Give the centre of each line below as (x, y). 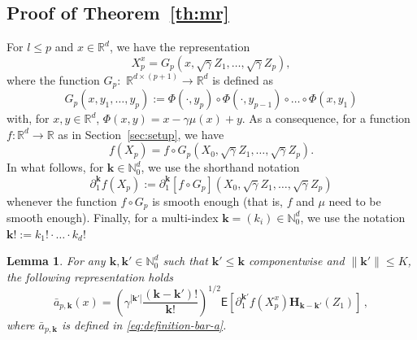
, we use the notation (353, 217)
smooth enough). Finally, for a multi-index (113, 217)
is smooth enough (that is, (217, 201)
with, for (28, 118)
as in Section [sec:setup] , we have (141, 134)
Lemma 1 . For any (56, 261)
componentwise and (296, 261)
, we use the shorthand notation (220, 167)
